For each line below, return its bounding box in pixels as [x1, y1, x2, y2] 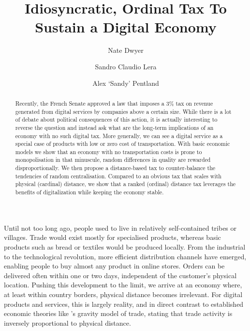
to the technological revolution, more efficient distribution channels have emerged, [4, 251, 247, 261]
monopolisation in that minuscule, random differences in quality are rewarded [15, 156, 211, 164]
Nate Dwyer [108, 45, 144, 55]
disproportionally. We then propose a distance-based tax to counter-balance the [15, 164, 216, 172]
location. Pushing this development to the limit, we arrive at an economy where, [4, 280, 242, 290]
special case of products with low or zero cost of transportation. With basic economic [15, 140, 230, 148]
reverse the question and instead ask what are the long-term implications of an [15, 123, 214, 131]
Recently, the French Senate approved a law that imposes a [15, 99, 164, 107]
